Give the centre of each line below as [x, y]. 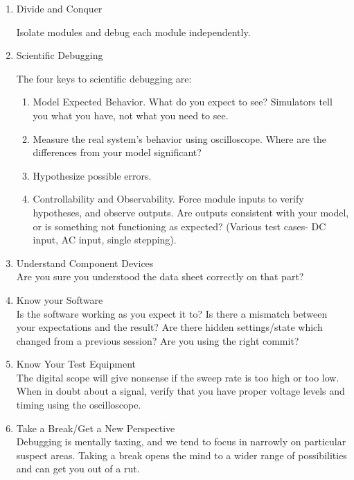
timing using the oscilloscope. [79, 405]
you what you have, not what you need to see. [131, 115]
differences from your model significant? [117, 152]
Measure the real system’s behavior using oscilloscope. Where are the [180, 138]
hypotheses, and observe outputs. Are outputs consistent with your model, [191, 212]
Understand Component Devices [85, 263]
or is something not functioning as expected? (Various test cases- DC [179, 226]
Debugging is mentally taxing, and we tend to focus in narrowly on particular [181, 442]
